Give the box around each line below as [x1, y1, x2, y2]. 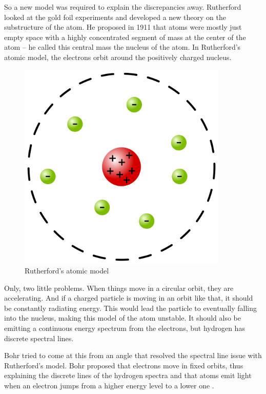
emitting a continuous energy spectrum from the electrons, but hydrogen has [4, 323, 245, 333]
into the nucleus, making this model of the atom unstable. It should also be [4, 312, 241, 323]
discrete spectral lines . [4, 332, 74, 343]
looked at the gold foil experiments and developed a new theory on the [4, 11, 226, 22]
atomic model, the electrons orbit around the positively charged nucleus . [4, 51, 232, 62]
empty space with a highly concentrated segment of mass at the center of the [4, 31, 246, 42]
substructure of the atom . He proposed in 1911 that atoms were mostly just [4, 22, 242, 32]
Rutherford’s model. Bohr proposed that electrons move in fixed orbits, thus [4, 360, 243, 370]
